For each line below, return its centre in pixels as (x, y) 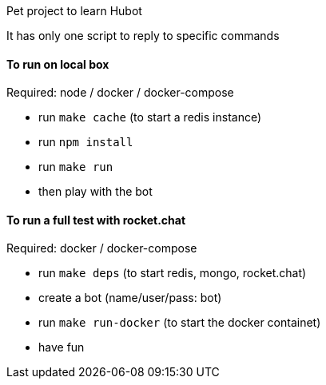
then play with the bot (95, 192)
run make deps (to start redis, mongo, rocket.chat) (173, 273)
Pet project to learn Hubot (74, 11)
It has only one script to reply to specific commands (143, 36)
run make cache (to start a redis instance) (150, 117)
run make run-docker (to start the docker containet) (180, 323)
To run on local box (58, 64)
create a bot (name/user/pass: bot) (130, 298)
